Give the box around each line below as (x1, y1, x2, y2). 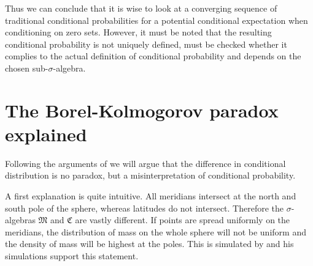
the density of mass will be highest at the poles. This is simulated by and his (5, 237, 294, 250)
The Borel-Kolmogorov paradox (5, 97, 279, 122)
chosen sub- (5, 61, 48, 74)
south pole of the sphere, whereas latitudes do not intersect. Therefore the (5, 201, 284, 214)
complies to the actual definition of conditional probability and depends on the (5, 50, 301, 62)
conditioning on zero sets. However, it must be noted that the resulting (5, 26, 272, 39)
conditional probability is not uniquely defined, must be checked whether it (5, 37, 287, 50)
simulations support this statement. (5, 249, 139, 262)
